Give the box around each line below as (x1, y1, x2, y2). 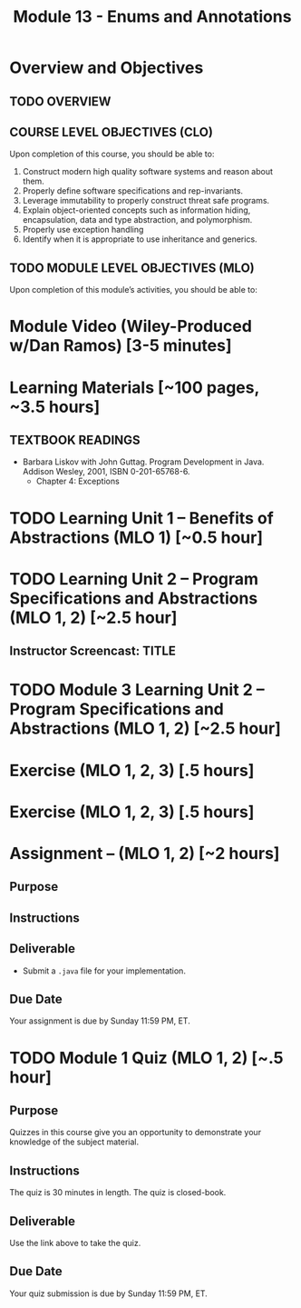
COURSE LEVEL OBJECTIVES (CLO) (9, 125, 213, 140)
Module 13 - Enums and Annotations (13, 6, 292, 27)
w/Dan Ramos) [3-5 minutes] (9, 335, 232, 356)
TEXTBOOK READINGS (9, 432, 141, 447)
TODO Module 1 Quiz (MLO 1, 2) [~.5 (9, 1047, 284, 1068)
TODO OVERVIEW (9, 94, 112, 109)
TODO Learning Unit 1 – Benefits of (9, 507, 274, 528)
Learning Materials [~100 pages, (9, 377, 260, 397)
